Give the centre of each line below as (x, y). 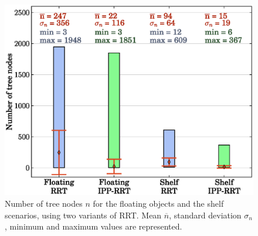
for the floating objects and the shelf (158, 203)
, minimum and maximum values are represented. (94, 226)
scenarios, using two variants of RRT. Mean (83, 215)
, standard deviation (205, 215)
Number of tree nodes (44, 203)
